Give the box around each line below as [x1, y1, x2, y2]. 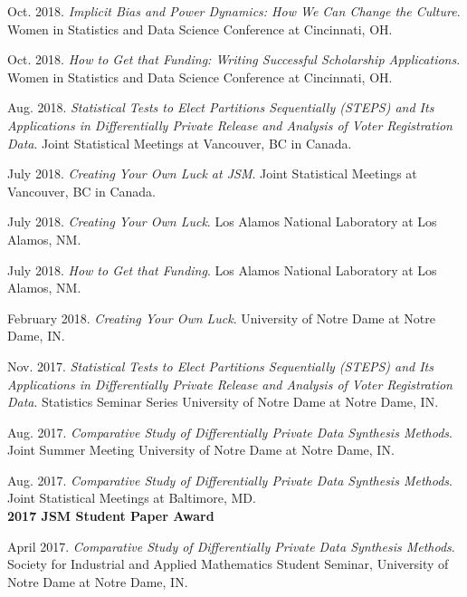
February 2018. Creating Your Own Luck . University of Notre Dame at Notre [7, 308, 435, 327]
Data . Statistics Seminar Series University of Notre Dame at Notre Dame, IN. [7, 392, 439, 411]
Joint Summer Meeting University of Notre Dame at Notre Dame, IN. [7, 440, 395, 459]
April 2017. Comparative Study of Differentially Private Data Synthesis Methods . [7, 536, 455, 555]
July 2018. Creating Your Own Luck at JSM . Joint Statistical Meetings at [7, 164, 417, 183]
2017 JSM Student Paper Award [7, 506, 214, 525]
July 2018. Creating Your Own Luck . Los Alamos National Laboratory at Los [7, 212, 437, 231]
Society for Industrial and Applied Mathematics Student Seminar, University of [7, 554, 449, 573]
